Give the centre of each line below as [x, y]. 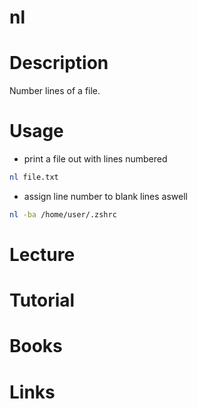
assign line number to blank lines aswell [105, 196]
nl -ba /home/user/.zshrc [63, 214]
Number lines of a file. [55, 91]
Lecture [42, 255]
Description [59, 63]
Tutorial [42, 300]
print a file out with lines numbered [95, 159]
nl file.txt [34, 177]
